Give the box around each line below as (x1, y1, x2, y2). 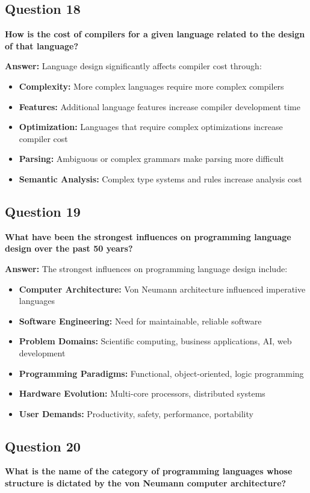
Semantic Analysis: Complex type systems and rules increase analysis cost (19, 172, 303, 185)
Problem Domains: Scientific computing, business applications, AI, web (19, 335, 292, 347)
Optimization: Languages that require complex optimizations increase (19, 120, 283, 133)
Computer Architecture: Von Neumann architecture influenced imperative (19, 282, 306, 295)
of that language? (5, 39, 79, 52)
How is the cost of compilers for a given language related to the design (5, 28, 305, 40)
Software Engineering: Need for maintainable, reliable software (19, 314, 262, 327)
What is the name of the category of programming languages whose (5, 465, 293, 477)
